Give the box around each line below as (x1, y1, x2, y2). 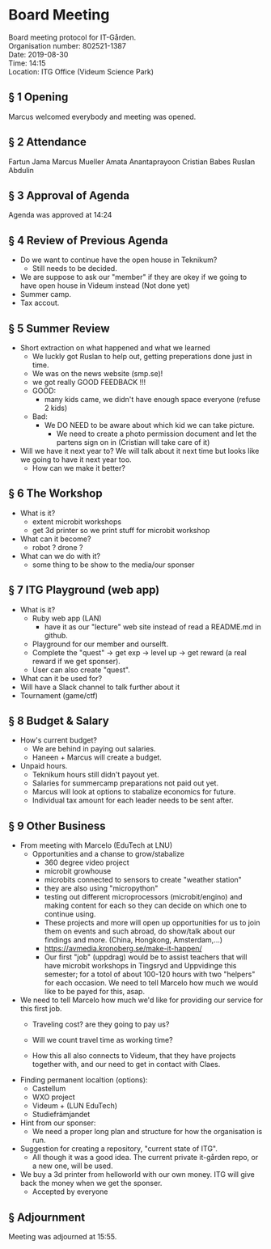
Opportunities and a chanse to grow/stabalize (32, 849, 184, 859)
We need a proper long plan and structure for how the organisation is (32, 1127, 263, 1137)
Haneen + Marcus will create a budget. (32, 752, 162, 762)
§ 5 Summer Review (8, 321, 111, 335)
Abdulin (8, 165, 35, 175)
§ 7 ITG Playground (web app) (8, 583, 160, 597)
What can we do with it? (19, 551, 101, 561)
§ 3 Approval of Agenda (8, 188, 130, 202)
